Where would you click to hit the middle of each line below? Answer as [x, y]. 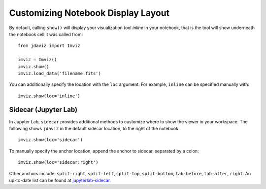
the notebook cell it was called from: [46, 34]
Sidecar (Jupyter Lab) [43, 110]
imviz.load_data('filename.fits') [59, 73]
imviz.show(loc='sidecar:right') [58, 162]
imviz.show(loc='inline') [49, 96]
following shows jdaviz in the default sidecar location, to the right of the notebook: [94, 128]
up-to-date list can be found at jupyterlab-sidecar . [60, 180]
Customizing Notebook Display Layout [89, 13]
